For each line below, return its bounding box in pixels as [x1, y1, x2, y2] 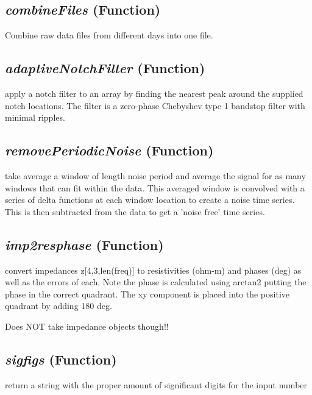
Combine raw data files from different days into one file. [5, 29, 213, 41]
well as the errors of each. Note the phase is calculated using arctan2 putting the [5, 276, 307, 288]
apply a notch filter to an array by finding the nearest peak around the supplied [5, 87, 303, 99]
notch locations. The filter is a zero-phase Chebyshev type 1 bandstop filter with [5, 99, 305, 112]
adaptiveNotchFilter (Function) [5, 59, 205, 77]
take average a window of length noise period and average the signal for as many [5, 169, 306, 182]
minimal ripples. [5, 111, 65, 124]
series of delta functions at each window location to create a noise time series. [5, 193, 295, 206]
